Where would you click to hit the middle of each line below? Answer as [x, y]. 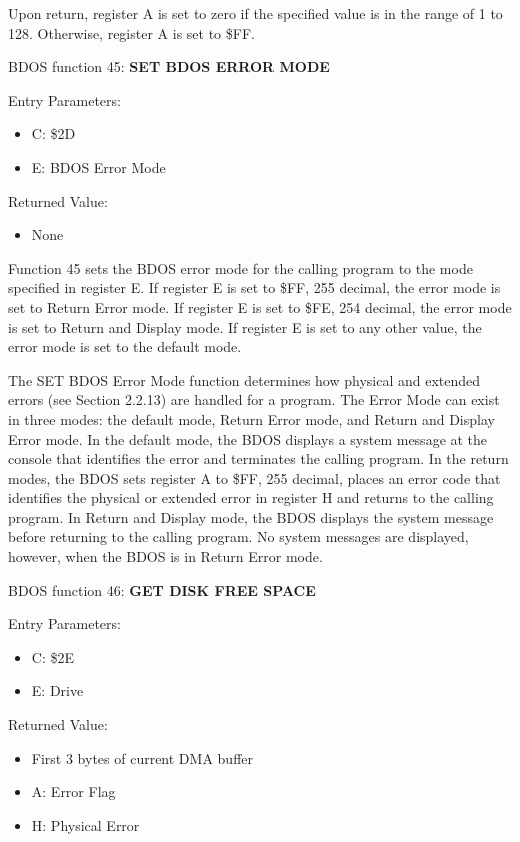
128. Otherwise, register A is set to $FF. [131, 32]
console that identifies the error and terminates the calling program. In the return [258, 458]
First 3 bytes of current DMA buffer [142, 757]
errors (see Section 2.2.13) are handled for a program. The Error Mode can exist [254, 399]
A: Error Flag [73, 791]
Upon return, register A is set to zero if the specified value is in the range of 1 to [255, 13]
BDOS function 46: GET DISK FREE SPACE [162, 589]
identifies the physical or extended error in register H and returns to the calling [251, 497]
